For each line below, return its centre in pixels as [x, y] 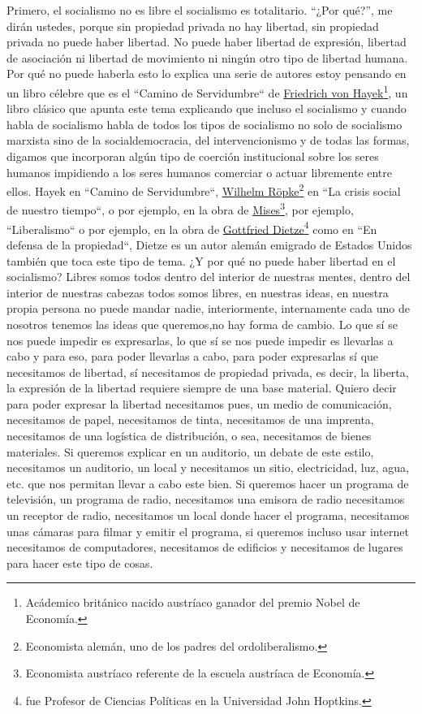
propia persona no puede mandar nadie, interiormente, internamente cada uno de [208, 308]
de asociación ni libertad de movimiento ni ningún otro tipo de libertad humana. [207, 57]
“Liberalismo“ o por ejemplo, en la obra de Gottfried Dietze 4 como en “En [192, 227]
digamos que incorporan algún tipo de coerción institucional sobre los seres [193, 156]
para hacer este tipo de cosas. [80, 563]
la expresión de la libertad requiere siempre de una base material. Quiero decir [202, 388]
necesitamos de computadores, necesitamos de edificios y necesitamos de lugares [205, 547]
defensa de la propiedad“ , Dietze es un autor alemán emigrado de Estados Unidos [209, 244]
